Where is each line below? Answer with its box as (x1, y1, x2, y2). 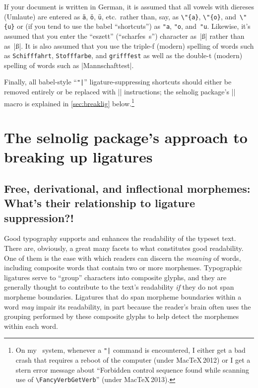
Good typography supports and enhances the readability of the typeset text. (4, 233, 236, 243)
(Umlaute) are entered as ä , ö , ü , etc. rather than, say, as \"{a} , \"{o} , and (4, 11, 237, 21)
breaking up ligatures (4, 147, 153, 167)
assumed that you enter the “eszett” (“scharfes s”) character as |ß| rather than (4, 30, 245, 41)
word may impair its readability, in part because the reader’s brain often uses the (4, 301, 251, 311)
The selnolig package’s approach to (4, 127, 248, 148)
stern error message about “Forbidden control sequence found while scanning (15, 364, 250, 375)
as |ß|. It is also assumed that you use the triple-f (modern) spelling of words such (4, 40, 254, 51)
